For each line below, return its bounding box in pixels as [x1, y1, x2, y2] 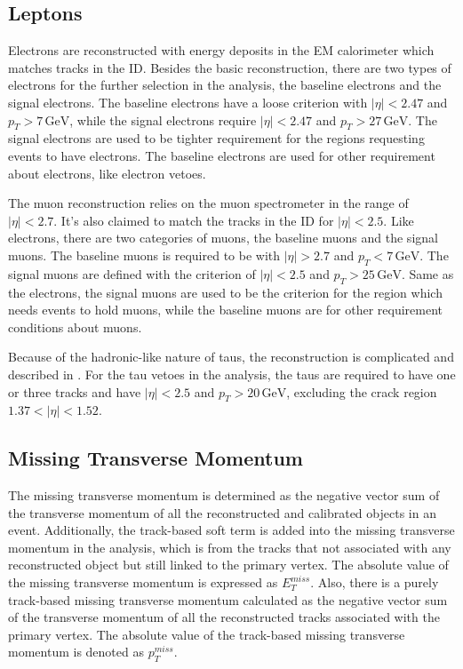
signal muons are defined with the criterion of [8, 264, 256, 283]
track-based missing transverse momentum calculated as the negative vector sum [8, 590, 448, 609]
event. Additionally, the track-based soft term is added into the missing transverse [8, 521, 455, 539]
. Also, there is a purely [310, 573, 439, 592]
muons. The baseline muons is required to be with [8, 245, 281, 264]
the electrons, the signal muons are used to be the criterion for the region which [8, 283, 443, 301]
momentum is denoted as [8, 642, 144, 661]
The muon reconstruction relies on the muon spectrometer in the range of [8, 194, 409, 212]
